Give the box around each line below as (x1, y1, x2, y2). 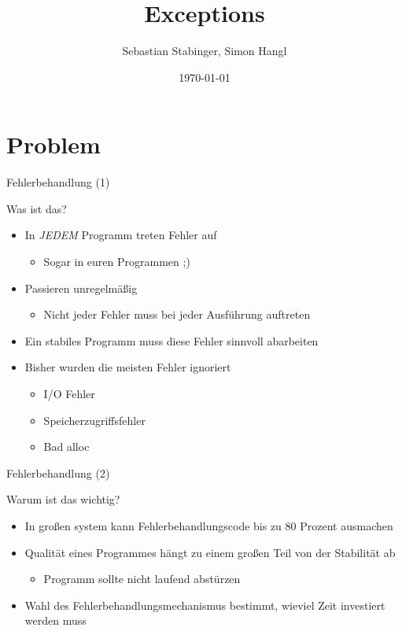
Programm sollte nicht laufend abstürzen (43, 570, 241, 587)
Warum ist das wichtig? (6, 491, 120, 507)
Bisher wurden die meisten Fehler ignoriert (24, 359, 231, 375)
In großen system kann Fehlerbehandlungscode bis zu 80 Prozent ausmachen (24, 517, 393, 533)
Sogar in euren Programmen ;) (43, 253, 190, 270)
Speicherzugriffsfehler (43, 411, 146, 428)
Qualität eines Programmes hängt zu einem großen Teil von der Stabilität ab (24, 544, 396, 560)
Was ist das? (6, 200, 67, 216)
